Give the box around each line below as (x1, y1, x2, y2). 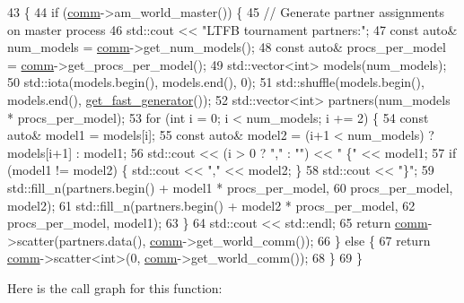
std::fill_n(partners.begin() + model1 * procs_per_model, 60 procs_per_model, (7, 177, 453, 196)
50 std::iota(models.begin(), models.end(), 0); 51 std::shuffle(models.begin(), (7, 73, 425, 91)
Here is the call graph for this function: (7, 278, 223, 297)
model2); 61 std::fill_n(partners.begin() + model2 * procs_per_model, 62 (7, 195, 416, 214)
